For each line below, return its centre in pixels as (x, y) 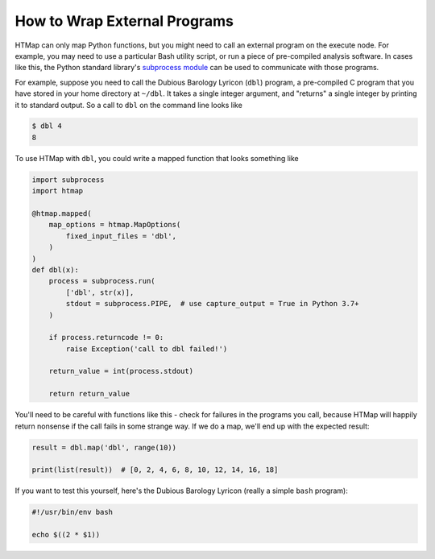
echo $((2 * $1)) (66, 535)
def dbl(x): (56, 269)
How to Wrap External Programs (124, 21)
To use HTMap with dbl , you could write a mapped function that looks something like (157, 158)
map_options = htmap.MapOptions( (115, 225)
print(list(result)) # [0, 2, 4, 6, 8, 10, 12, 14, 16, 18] (155, 470)
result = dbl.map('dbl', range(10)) (104, 447)
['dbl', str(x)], (100, 292)
